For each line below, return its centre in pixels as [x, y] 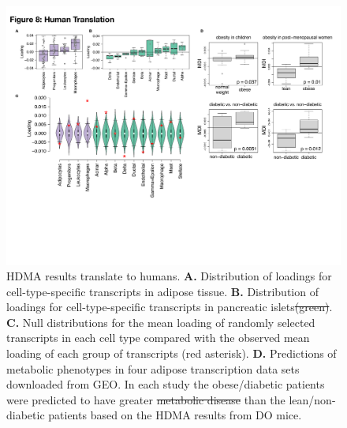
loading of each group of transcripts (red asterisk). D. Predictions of [172, 353]
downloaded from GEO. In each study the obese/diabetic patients [166, 384]
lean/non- [312, 399]
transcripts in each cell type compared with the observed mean [158, 338]
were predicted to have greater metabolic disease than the [146, 399]
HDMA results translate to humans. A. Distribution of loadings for [169, 276]
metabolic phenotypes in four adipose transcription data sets [153, 368]
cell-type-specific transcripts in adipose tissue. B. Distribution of [162, 291]
